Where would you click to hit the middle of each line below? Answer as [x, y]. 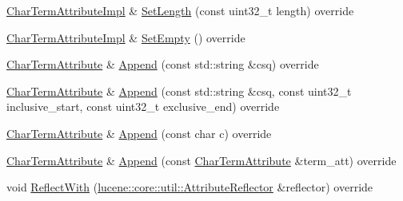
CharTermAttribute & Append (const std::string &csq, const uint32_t [179, 91]
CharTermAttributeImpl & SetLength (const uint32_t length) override [180, 10]
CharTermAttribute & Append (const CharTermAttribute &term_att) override [201, 160]
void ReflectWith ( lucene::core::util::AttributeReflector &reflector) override [190, 187]
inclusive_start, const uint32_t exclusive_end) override [143, 106]
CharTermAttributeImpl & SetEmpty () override [126, 37]
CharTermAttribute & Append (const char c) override [139, 133]
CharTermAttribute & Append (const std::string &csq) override [163, 64]
